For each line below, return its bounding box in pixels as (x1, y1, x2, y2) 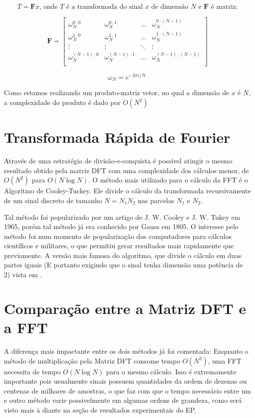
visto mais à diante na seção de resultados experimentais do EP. (4, 404, 197, 415)
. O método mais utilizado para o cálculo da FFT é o (88, 175, 248, 185)
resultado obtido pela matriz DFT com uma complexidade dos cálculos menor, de (4, 165, 249, 175)
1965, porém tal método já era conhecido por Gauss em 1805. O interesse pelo (4, 221, 239, 232)
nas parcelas (138, 195, 175, 205)
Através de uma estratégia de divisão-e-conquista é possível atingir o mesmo (4, 156, 232, 166)
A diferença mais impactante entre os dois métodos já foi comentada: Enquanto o (4, 345, 249, 356)
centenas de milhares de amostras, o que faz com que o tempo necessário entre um (4, 385, 251, 395)
